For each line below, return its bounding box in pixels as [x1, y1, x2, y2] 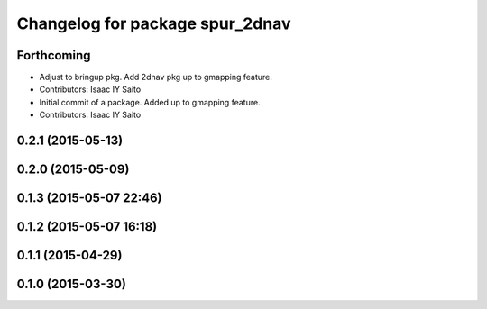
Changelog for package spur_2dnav [16, 14, 291, 33]
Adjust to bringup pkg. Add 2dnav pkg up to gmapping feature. [39, 72, 272, 83]
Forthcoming [16, 48, 91, 63]
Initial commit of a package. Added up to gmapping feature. [39, 96, 261, 107]
